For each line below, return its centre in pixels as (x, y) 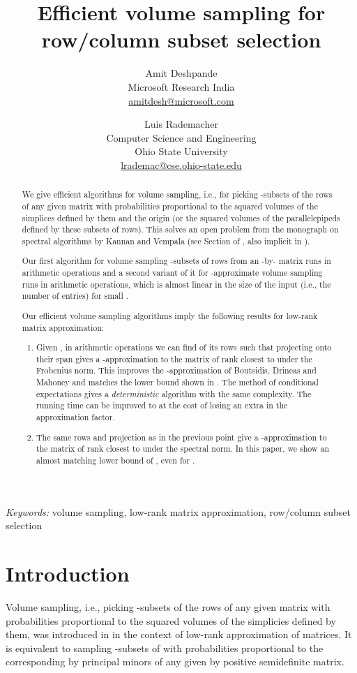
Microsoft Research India (181, 86)
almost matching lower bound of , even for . (116, 460)
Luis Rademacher (181, 124)
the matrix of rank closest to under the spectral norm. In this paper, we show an (183, 449)
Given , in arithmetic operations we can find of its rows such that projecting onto (184, 347)
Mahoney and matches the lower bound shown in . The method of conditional (177, 382)
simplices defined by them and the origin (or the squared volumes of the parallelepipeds (181, 217)
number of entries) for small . (75, 296)
